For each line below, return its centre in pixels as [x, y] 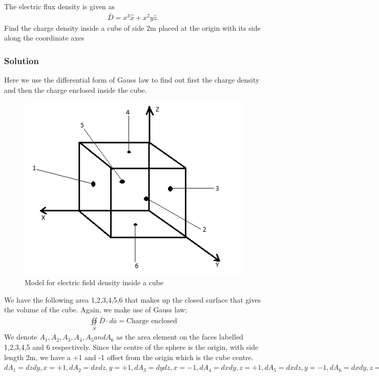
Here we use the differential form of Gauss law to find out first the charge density [132, 80]
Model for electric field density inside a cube [94, 282]
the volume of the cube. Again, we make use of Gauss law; [96, 310]
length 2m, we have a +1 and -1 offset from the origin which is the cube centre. [129, 357]
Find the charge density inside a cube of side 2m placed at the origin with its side [132, 27]
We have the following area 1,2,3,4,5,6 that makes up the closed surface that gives [133, 299]
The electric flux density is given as [60, 6]
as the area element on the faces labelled [180, 337]
